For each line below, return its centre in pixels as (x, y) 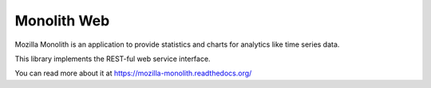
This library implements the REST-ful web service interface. (113, 59)
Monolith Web (62, 21)
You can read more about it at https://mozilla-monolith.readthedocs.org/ (133, 73)
